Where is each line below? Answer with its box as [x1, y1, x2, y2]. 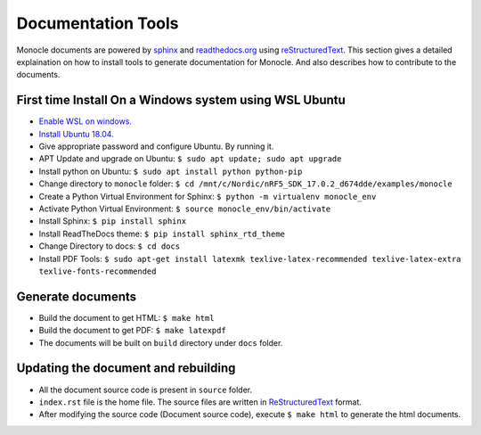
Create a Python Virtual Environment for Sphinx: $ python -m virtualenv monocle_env [38, 191, 377, 201]
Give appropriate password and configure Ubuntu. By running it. [38, 141, 274, 152]
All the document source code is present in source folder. [38, 384, 253, 395]
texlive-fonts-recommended [38, 266, 157, 276]
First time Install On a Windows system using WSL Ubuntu [16, 93, 346, 108]
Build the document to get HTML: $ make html [38, 312, 215, 323]
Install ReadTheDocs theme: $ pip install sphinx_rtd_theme [38, 228, 285, 239]
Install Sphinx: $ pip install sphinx [38, 216, 187, 226]
